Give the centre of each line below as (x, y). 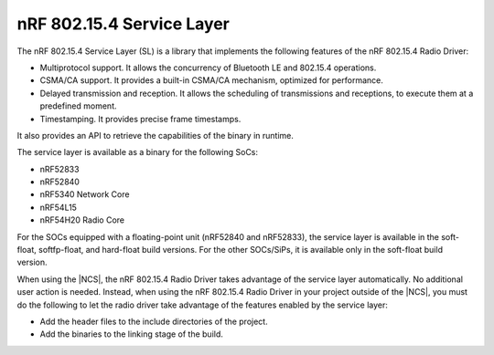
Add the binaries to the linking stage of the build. (132, 334)
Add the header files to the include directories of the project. (154, 321)
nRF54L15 (59, 207)
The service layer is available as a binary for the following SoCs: (138, 152)
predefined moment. (78, 106)
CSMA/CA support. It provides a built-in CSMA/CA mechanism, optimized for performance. (212, 80)
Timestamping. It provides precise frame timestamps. (140, 119)
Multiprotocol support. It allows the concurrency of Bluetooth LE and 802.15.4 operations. (208, 68)
